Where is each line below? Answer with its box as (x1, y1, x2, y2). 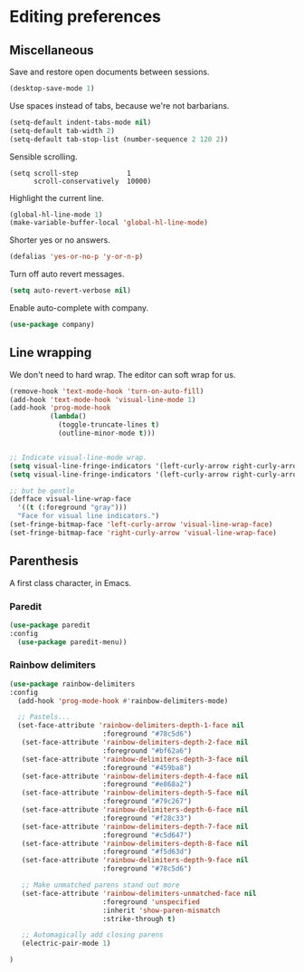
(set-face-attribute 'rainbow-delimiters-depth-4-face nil (21, 772, 249, 781)
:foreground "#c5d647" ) (102, 831, 193, 840)
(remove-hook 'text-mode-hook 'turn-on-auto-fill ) (9, 387, 204, 396)
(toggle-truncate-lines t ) (57, 420, 160, 429)
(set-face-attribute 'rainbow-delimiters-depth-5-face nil (21, 788, 249, 798)
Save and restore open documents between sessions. (9, 66, 210, 77)
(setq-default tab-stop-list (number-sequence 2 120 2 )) (9, 134, 229, 144)
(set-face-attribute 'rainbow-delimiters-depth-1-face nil (17, 721, 245, 730)
